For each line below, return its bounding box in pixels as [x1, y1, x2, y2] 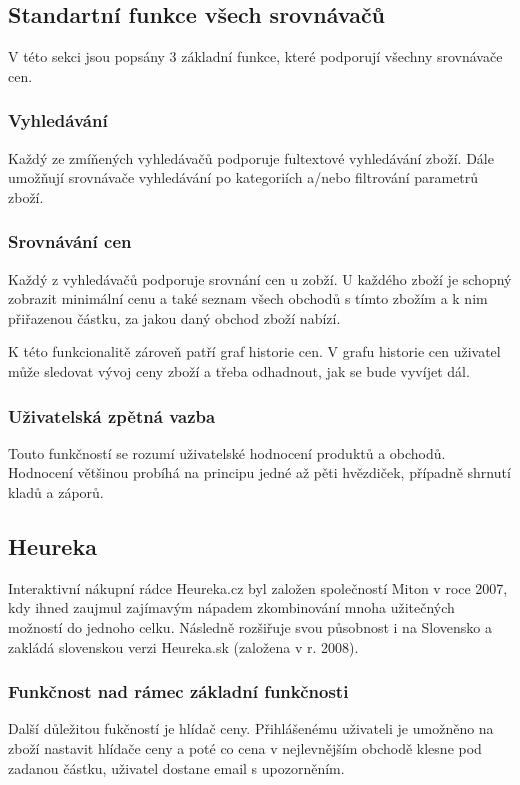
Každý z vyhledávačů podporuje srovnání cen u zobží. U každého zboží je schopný [8, 268, 512, 289]
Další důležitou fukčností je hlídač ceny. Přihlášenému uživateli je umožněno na [8, 718, 494, 739]
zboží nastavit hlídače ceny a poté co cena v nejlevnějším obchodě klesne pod [8, 737, 482, 758]
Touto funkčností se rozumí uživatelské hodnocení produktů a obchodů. [8, 442, 446, 463]
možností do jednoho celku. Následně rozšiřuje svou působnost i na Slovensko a [8, 616, 493, 637]
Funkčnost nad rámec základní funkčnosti [8, 679, 349, 704]
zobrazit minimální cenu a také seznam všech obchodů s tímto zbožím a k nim [8, 288, 488, 309]
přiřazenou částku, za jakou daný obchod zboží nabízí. [8, 307, 341, 328]
